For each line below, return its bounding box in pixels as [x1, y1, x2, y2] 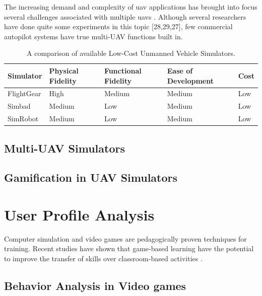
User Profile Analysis [4, 204, 155, 225]
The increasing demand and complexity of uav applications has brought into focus [4, 2, 257, 12]
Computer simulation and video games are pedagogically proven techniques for [4, 233, 247, 244]
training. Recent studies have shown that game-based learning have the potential [4, 243, 254, 254]
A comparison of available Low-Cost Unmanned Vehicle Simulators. [27, 48, 235, 58]
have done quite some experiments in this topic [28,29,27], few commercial [4, 21, 233, 32]
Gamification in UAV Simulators [4, 170, 178, 185]
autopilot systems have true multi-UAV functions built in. [4, 31, 183, 41]
